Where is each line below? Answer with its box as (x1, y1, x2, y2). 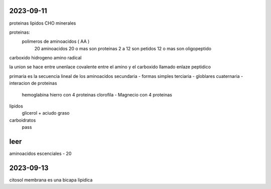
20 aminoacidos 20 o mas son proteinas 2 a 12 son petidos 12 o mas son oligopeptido (34, 45, 212, 51)
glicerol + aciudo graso (22, 110, 70, 116)
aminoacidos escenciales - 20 (9, 151, 72, 157)
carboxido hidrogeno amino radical (9, 55, 82, 61)
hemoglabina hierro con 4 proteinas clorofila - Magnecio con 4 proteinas (22, 91, 173, 98)
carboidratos (9, 117, 36, 123)
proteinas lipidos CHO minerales (9, 20, 76, 26)
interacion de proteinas (9, 80, 57, 86)
